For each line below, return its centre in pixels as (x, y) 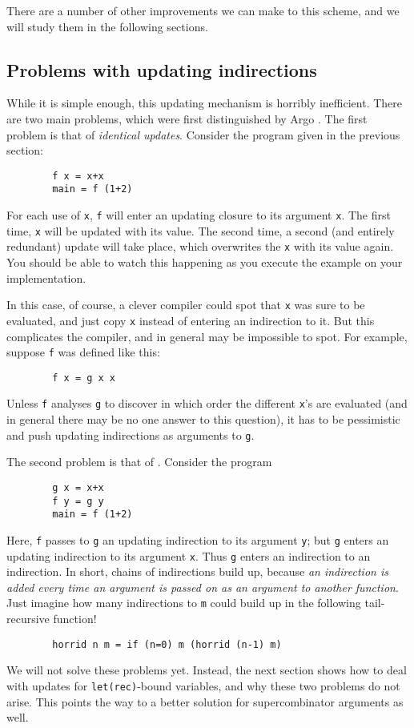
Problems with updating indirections (162, 69)
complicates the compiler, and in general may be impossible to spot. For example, (207, 336)
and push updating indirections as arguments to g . (131, 434)
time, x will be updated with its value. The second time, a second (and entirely (201, 230)
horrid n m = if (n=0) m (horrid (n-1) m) (167, 644)
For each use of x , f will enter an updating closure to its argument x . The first (199, 215)
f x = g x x (84, 378)
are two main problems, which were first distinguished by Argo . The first (187, 118)
